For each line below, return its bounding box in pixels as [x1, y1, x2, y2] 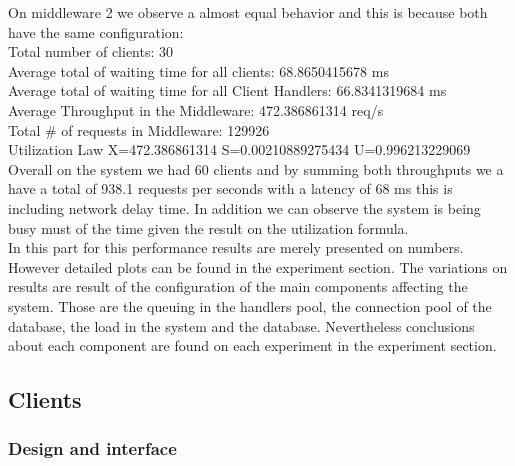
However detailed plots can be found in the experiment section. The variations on [8, 256, 508, 277]
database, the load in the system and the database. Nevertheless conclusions [8, 315, 475, 336]
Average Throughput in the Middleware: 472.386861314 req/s [8, 99, 384, 120]
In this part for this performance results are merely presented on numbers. [8, 237, 464, 258]
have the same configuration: [8, 21, 184, 42]
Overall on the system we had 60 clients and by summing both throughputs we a [8, 158, 504, 179]
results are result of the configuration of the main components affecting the [8, 276, 468, 297]
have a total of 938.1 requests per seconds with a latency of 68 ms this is [8, 178, 453, 199]
